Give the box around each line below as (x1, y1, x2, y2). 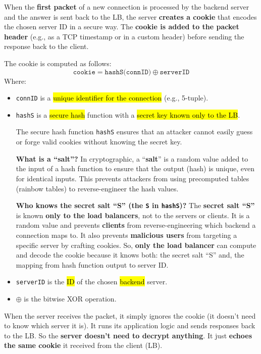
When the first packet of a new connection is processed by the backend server (4, 2, 249, 12)
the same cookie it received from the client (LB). (4, 340, 163, 350)
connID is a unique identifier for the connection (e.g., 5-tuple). (16, 92, 208, 103)
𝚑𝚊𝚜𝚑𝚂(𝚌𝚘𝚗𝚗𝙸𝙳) (105, 68, 151, 76)
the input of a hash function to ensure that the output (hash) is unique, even (16, 163, 254, 174)
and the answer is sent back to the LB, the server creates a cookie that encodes (4, 11, 257, 22)
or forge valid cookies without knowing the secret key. (16, 136, 182, 147)
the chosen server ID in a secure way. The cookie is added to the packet (4, 21, 239, 32)
